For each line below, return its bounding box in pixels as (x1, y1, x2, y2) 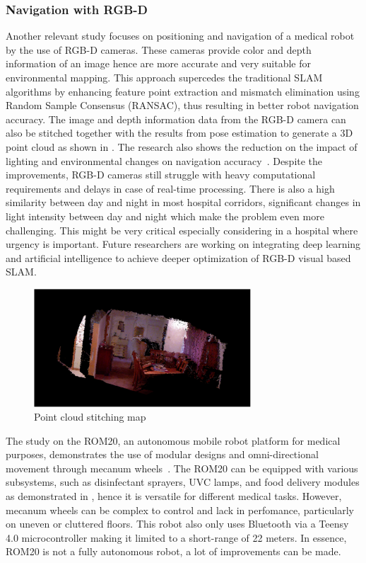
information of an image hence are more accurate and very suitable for (6, 56, 311, 71)
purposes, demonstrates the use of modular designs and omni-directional (6, 447, 319, 462)
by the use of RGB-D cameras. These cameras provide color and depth (6, 42, 312, 57)
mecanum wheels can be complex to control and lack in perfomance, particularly (6, 502, 354, 517)
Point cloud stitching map (34, 409, 146, 424)
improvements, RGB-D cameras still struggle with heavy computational (6, 167, 316, 182)
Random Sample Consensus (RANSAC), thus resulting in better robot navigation (6, 98, 359, 113)
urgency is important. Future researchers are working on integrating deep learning (6, 237, 361, 251)
